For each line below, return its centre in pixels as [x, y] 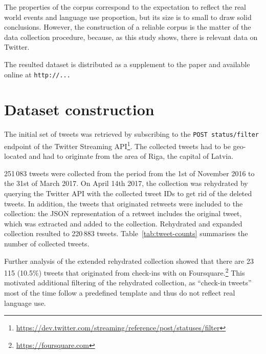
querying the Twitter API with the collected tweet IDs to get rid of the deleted [128, 193]
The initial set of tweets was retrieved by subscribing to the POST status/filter [131, 134]
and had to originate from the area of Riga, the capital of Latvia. [131, 156]
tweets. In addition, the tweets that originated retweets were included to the [124, 203]
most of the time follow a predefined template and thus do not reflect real [120, 293]
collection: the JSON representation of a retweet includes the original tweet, [123, 213]
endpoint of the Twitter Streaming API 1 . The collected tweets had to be [117, 145]
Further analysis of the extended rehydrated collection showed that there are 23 [129, 261]
